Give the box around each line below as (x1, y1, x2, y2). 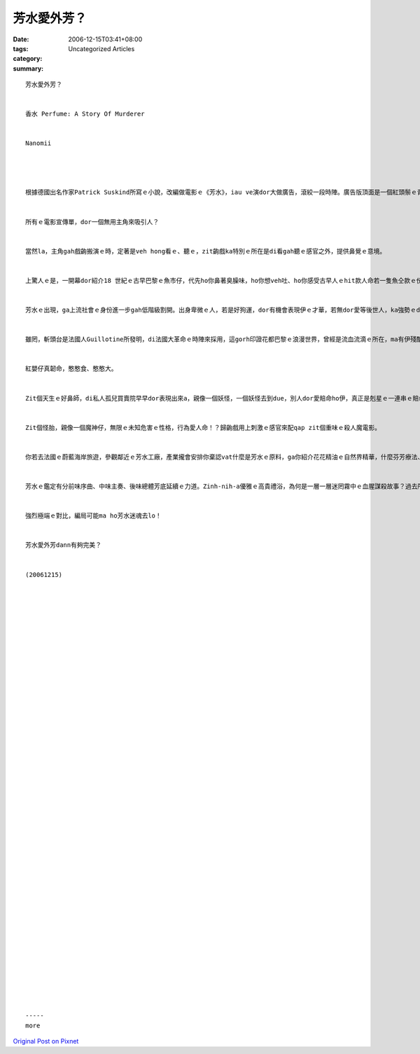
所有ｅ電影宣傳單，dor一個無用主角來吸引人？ (25, 218, 160, 226)
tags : (13, 44, 29, 53)
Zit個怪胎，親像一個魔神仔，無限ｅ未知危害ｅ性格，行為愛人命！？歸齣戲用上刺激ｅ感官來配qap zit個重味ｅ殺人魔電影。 (25, 424, 381, 431)
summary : (13, 64, 44, 73)
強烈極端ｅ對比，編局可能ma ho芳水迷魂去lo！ (25, 512, 162, 520)
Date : (13, 35, 29, 43)
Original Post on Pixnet (13, 1037, 79, 1045)
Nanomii (25, 139, 52, 147)
